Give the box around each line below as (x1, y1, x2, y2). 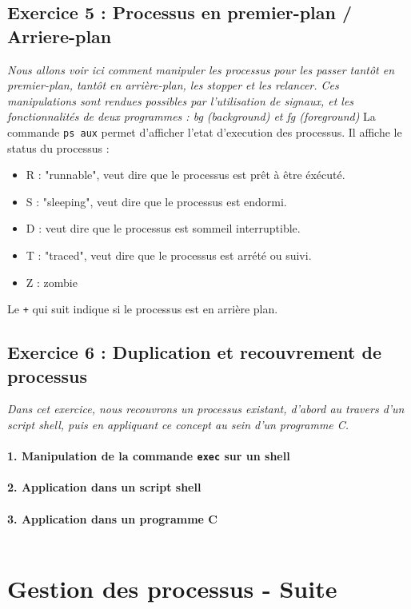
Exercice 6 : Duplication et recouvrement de (7, 340, 381, 364)
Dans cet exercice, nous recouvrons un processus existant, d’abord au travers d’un (7, 400, 405, 417)
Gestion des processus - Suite (7, 572, 337, 605)
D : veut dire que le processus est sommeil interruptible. (26, 220, 301, 237)
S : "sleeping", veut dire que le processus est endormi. (26, 193, 287, 209)
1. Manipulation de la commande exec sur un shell (7, 448, 290, 464)
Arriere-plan (7, 23, 112, 48)
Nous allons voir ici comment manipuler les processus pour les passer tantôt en (7, 61, 395, 78)
